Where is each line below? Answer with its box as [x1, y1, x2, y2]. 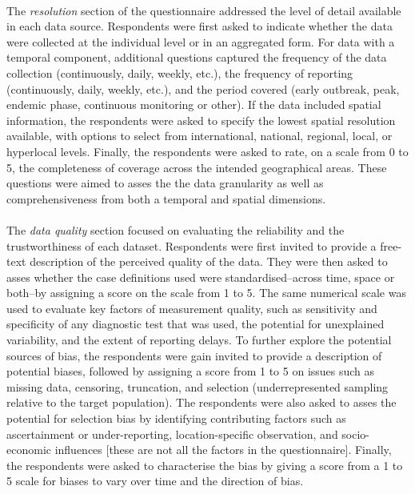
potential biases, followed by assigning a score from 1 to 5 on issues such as [6, 363, 375, 380]
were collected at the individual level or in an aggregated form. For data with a [6, 33, 395, 50]
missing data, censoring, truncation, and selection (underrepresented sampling [6, 378, 389, 395]
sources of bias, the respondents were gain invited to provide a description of [6, 347, 382, 363]
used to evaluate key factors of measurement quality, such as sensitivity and [6, 299, 377, 316]
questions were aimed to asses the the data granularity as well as [6, 175, 324, 191]
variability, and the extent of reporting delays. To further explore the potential [6, 331, 392, 348]
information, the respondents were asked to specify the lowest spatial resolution [6, 111, 396, 128]
